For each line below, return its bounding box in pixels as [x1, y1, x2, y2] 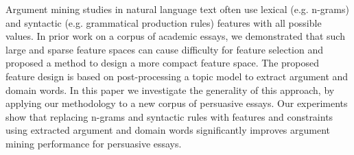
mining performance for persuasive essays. [5, 136, 182, 150]
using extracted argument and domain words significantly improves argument [5, 123, 331, 137]
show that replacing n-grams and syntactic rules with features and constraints [5, 109, 333, 123]
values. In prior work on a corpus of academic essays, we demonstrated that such [5, 29, 345, 43]
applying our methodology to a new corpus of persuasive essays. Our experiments [5, 96, 348, 110]
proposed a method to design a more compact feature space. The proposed [5, 56, 319, 70]
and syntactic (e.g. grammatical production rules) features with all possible [5, 15, 322, 29]
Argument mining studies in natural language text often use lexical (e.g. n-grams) [5, 2, 349, 16]
